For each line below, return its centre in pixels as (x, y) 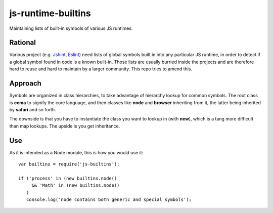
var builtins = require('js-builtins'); (69, 164)
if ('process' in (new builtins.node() (68, 178)
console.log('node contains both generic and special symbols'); (109, 199)
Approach (25, 83)
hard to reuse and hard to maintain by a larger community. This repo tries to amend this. (101, 69)
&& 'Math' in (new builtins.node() (76, 185)
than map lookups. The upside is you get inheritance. (65, 126)
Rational (23, 43)
